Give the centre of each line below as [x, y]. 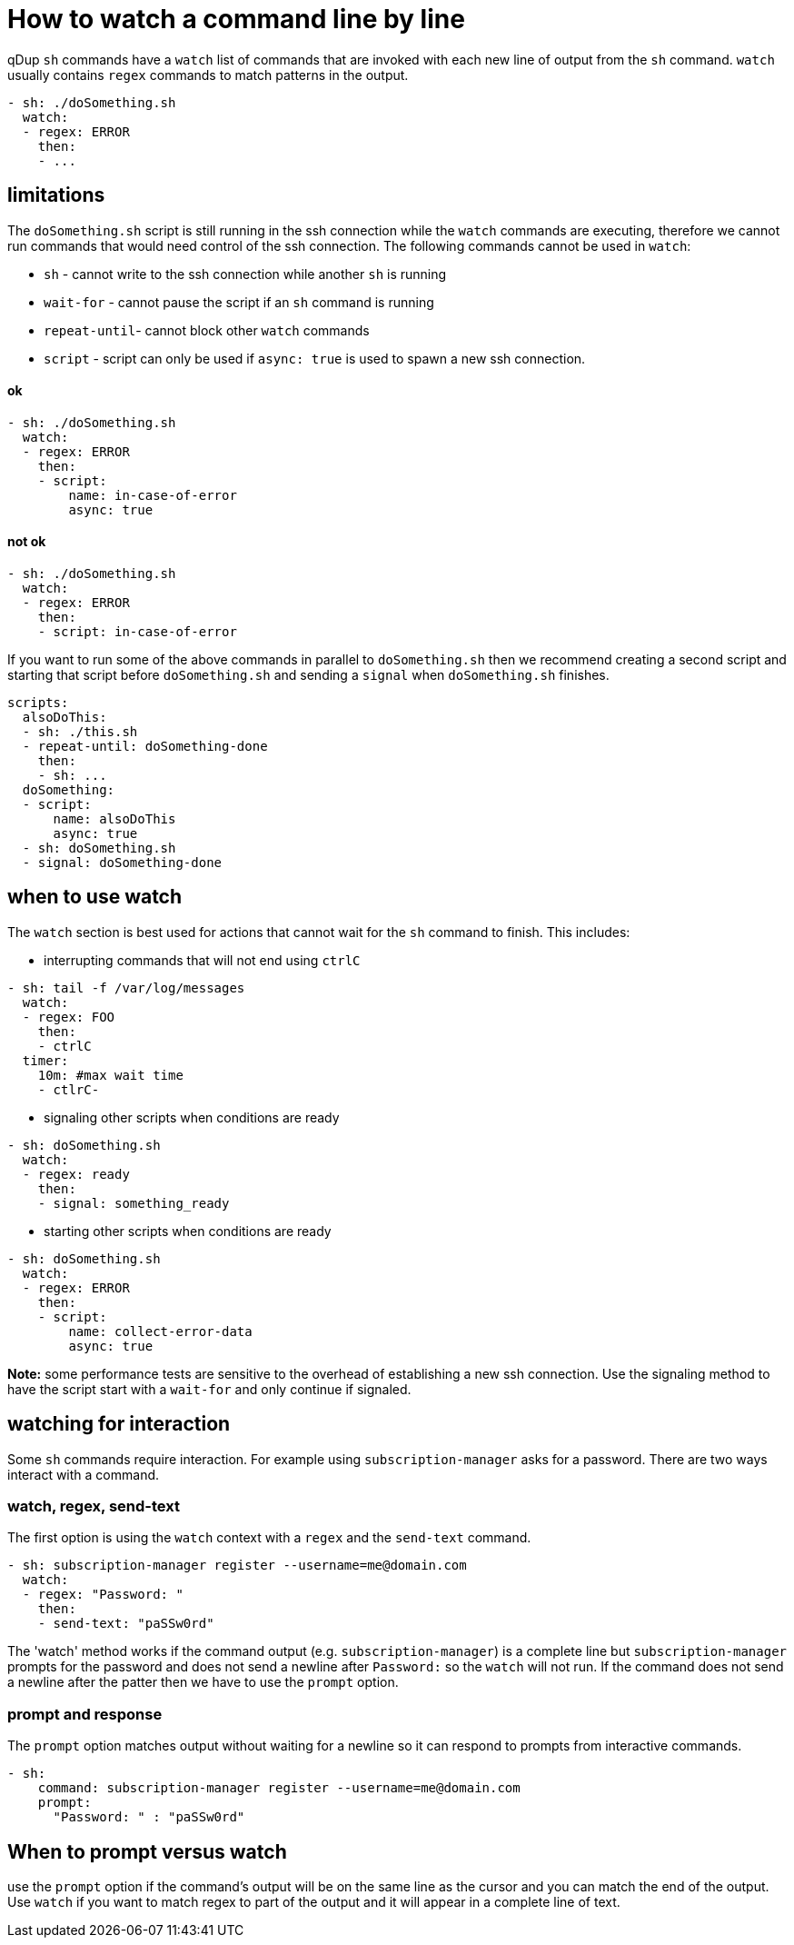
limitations [56, 195]
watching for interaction [119, 1424]
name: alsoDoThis [114, 819]
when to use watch [95, 897]
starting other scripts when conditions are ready [188, 1231]
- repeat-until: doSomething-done [145, 747]
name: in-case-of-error [153, 495]
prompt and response [85, 1714]
